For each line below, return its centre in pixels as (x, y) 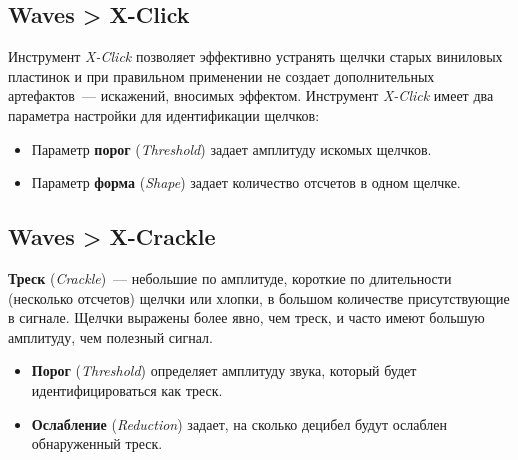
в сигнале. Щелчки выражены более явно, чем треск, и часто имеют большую (246, 317)
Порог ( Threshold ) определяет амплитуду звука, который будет (224, 370)
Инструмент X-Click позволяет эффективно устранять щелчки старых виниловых (255, 56)
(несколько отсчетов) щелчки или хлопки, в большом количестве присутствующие (259, 297)
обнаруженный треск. (97, 443)
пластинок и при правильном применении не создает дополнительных (221, 75)
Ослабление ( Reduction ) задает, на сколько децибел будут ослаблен (239, 423)
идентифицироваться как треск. (127, 389)
